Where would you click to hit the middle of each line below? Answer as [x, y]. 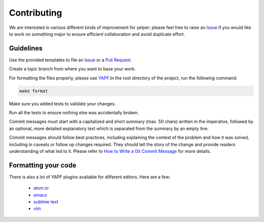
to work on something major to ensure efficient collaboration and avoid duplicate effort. [97, 34]
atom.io [41, 188]
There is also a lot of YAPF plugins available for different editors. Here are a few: [90, 177]
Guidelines [26, 48]
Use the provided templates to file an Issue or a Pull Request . [70, 60]
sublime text [46, 202]
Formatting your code [43, 165]
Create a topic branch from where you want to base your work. [72, 69]
